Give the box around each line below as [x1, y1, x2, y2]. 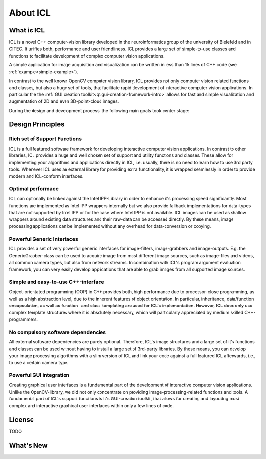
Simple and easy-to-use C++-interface [9, 278, 104, 285]
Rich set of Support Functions [9, 135, 82, 142]
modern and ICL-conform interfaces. [9, 173, 84, 179]
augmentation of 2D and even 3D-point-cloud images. [9, 98, 119, 104]
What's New [9, 441, 48, 450]
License [9, 416, 34, 424]
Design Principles [9, 121, 65, 129]
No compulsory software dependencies [9, 329, 106, 336]
